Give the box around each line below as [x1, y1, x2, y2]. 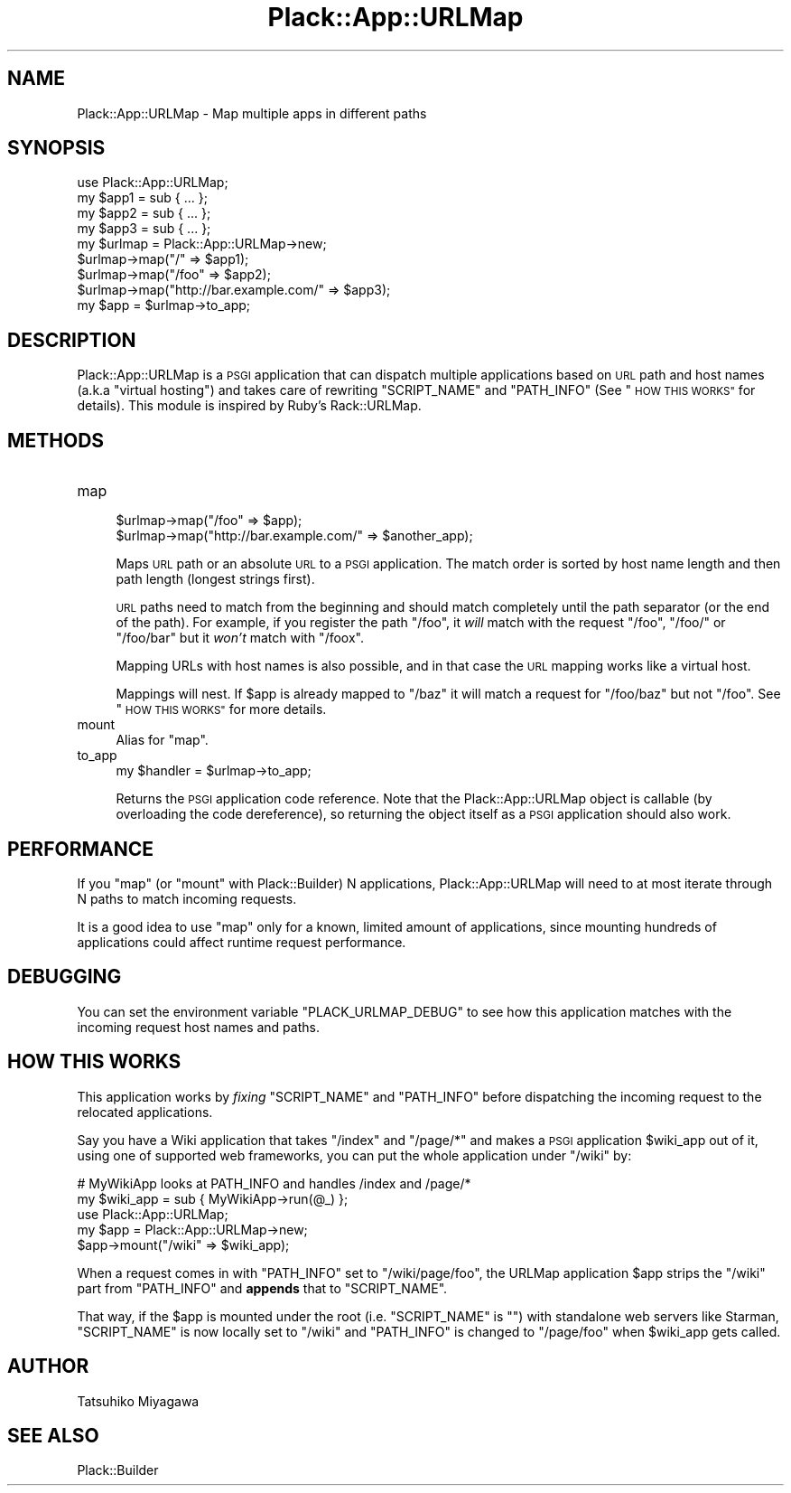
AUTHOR [7, 1355, 89, 1378]
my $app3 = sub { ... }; [77, 221, 211, 237]
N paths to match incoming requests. [77, 890, 297, 906]
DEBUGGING [7, 965, 122, 989]
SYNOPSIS [7, 136, 106, 160]
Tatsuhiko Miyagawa [77, 1393, 200, 1409]
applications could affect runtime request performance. [77, 934, 406, 950]
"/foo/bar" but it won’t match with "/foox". [116, 630, 364, 646]
